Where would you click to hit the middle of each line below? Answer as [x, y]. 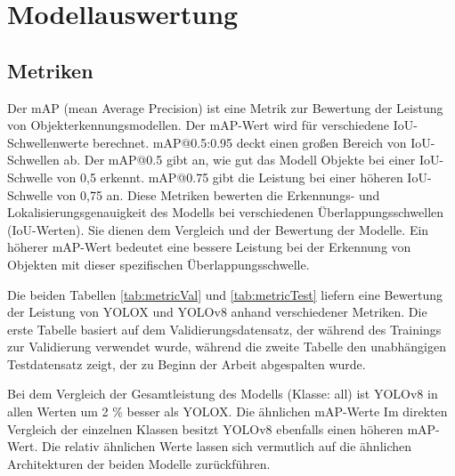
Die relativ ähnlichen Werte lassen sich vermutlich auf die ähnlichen [227, 446]
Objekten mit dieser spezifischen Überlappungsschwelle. [158, 264]
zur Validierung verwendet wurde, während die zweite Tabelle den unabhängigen [227, 347]
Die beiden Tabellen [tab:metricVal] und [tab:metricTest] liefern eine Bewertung [225, 294]
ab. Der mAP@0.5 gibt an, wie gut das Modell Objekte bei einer [240, 160]
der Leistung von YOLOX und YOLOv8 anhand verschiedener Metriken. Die [217, 312]
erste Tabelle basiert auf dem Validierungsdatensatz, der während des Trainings [224, 329]
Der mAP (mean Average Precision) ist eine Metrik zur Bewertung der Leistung [225, 107]
